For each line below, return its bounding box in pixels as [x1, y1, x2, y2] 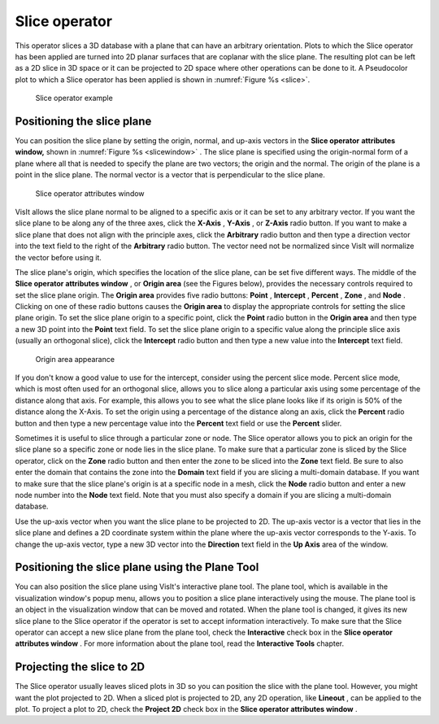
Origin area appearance [35, 354, 115, 364]
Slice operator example [35, 94, 113, 103]
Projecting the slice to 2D [15, 660, 146, 674]
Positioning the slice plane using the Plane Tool [15, 560, 259, 574]
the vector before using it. [15, 252, 102, 262]
